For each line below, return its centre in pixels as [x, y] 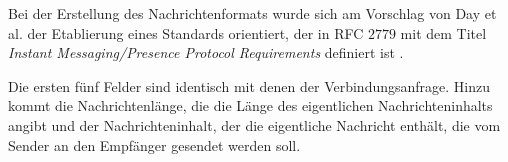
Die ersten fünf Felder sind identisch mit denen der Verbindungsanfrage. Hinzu [249, 85]
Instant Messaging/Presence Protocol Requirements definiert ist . [206, 52]
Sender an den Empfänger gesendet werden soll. [154, 144]
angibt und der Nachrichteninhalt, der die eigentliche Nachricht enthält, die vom [254, 124]
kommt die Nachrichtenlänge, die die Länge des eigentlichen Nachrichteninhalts [250, 105]
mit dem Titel [443, 32]
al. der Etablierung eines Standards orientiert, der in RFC [186, 32]
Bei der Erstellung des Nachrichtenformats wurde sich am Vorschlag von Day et [252, 13]
